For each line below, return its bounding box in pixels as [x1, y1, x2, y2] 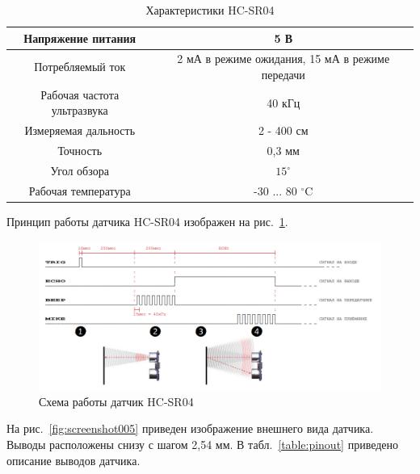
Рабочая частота [40, 86, 120, 103]
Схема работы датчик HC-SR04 [39, 392, 194, 409]
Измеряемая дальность [24, 122, 136, 139]
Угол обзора [50, 162, 109, 178]
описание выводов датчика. [6, 451, 141, 468]
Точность [57, 142, 103, 159]
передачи [261, 66, 305, 83]
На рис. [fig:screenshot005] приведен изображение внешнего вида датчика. [6, 420, 374, 437]
